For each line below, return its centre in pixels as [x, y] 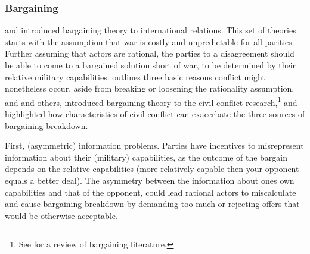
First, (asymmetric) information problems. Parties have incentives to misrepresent [154, 145]
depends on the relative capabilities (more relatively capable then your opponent [152, 169]
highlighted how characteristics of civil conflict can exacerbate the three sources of [155, 114]
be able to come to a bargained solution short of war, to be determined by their [151, 65]
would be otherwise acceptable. [61, 215]
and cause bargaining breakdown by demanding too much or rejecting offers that [152, 204]
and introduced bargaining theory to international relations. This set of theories [151, 30]
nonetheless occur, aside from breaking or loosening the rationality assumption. [150, 88]
